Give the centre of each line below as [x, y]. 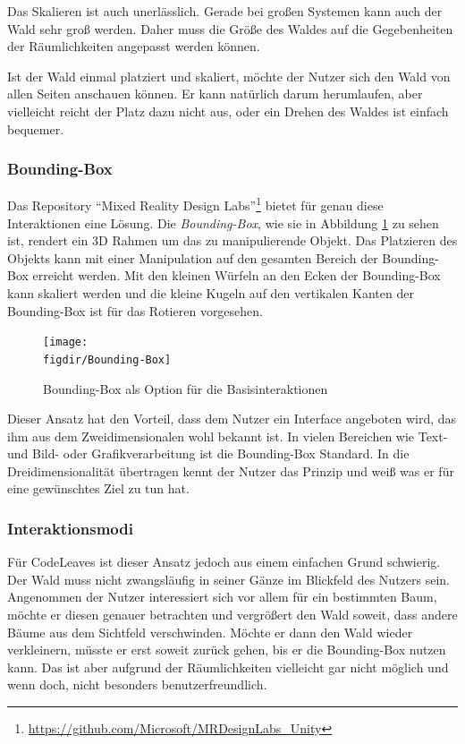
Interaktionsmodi [70, 528]
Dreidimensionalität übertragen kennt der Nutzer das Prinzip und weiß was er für [231, 470]
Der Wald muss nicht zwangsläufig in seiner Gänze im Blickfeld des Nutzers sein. [228, 579]
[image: [66, 342]
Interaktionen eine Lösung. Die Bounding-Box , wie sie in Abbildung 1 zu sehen [223, 222]
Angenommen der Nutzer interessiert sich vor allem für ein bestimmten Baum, [222, 597]
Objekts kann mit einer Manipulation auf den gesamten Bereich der [193, 257]
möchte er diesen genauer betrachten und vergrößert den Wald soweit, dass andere [232, 615]
